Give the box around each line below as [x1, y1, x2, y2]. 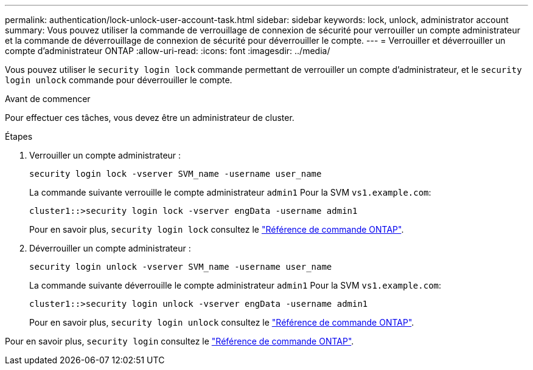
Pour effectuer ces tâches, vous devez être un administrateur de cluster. [5, 112, 294, 123]
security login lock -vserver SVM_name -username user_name [29, 169, 322, 179]
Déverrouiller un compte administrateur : [29, 243, 191, 253]
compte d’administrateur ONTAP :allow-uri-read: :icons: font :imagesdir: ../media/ [5, 46, 330, 56]
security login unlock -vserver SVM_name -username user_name [29, 262, 332, 272]
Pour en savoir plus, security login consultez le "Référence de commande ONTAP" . [5, 336, 354, 346]
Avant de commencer [5, 94, 91, 104]
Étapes [5, 131, 33, 142]
